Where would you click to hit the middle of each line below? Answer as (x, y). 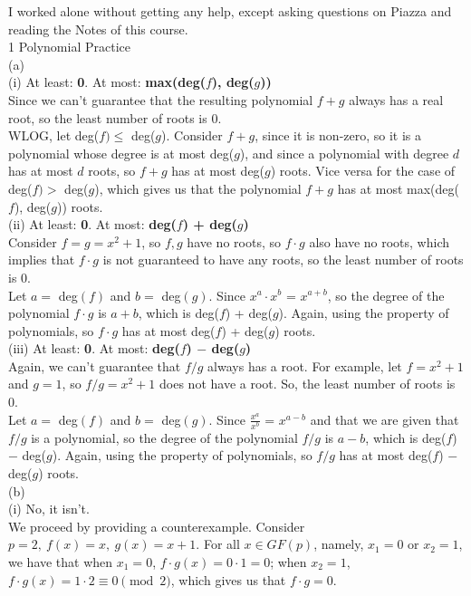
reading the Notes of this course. (98, 29)
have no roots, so (234, 241)
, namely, (339, 544)
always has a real (396, 99)
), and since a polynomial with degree (344, 153)
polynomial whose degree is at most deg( (121, 153)
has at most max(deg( (398, 188)
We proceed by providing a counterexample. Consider (157, 526)
